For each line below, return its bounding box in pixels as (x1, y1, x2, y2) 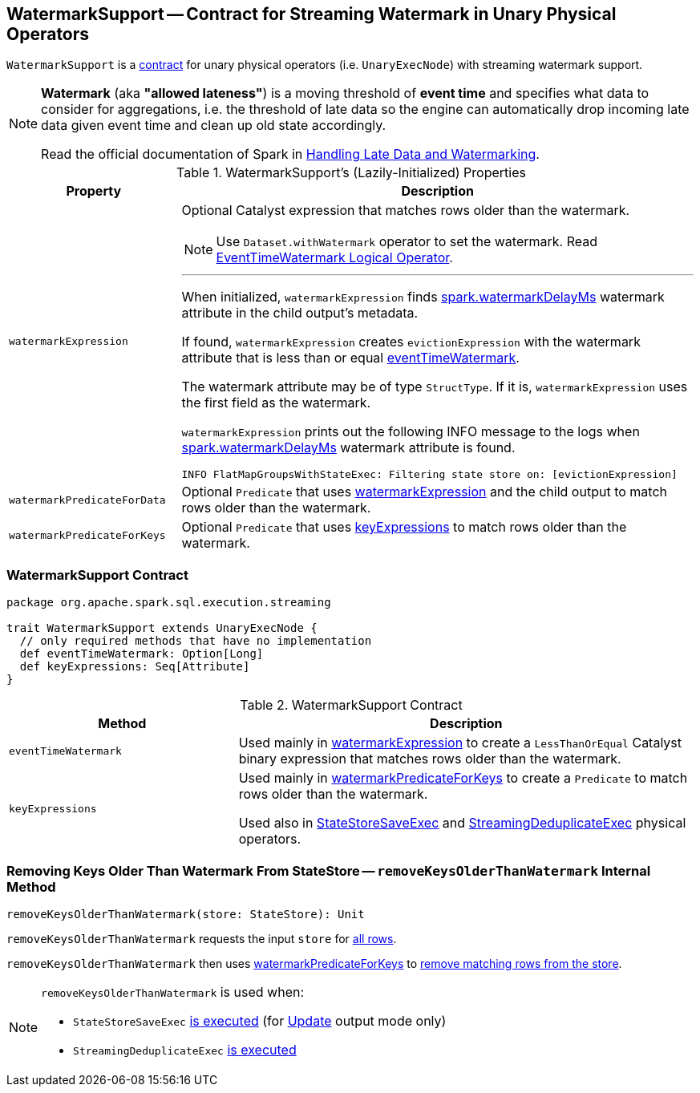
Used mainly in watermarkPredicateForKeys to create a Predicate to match (238, 770, 688, 787)
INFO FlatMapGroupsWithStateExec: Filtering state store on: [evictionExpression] (181, 468, 678, 481)
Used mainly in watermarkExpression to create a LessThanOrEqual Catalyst (238, 735, 682, 751)
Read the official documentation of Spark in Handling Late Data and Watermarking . (41, 146, 540, 163)
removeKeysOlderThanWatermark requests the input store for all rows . (6, 931, 397, 945)
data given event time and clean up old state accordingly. (41, 117, 386, 134)
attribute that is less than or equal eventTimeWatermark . (181, 350, 520, 366)
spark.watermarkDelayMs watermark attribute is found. (181, 439, 516, 456)
